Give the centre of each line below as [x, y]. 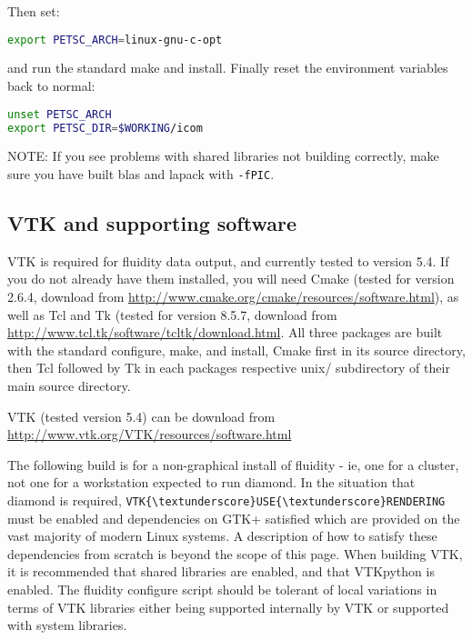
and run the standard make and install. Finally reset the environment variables [228, 68]
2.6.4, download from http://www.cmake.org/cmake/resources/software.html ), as [233, 297]
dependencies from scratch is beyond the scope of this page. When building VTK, [235, 553]
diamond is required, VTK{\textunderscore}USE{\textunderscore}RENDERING [226, 500]
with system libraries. [67, 625]
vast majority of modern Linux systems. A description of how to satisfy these [222, 536]
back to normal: [51, 86]
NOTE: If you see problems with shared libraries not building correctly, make [223, 156]
